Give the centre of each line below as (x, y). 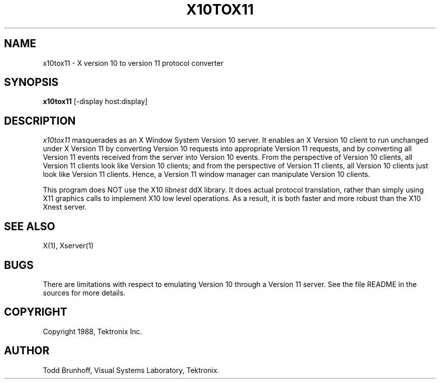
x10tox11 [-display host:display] (95, 102)
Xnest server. (65, 207)
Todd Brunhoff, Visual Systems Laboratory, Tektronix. (131, 370)
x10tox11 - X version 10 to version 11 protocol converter (133, 63)
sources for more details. (84, 293)
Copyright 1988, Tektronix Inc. (92, 331)
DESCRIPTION (40, 121)
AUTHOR (27, 351)
